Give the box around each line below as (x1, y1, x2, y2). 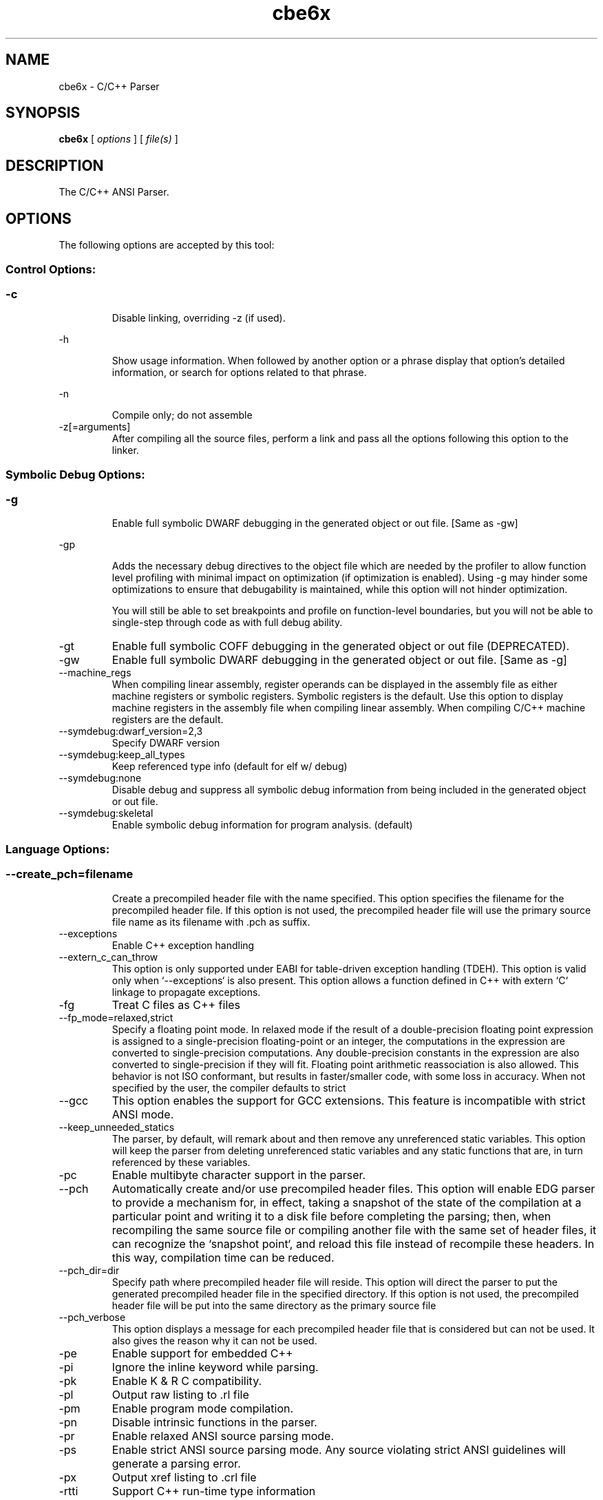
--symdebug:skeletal (59, 807, 154, 820)
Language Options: (6, 842, 110, 856)
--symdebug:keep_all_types (59, 749, 185, 761)
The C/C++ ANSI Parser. (59, 186, 169, 198)
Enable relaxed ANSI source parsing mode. (112, 1428, 335, 1443)
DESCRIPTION (6, 156, 104, 174)
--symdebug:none (59, 772, 142, 784)
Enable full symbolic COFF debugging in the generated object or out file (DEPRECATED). (112, 639, 570, 654)
